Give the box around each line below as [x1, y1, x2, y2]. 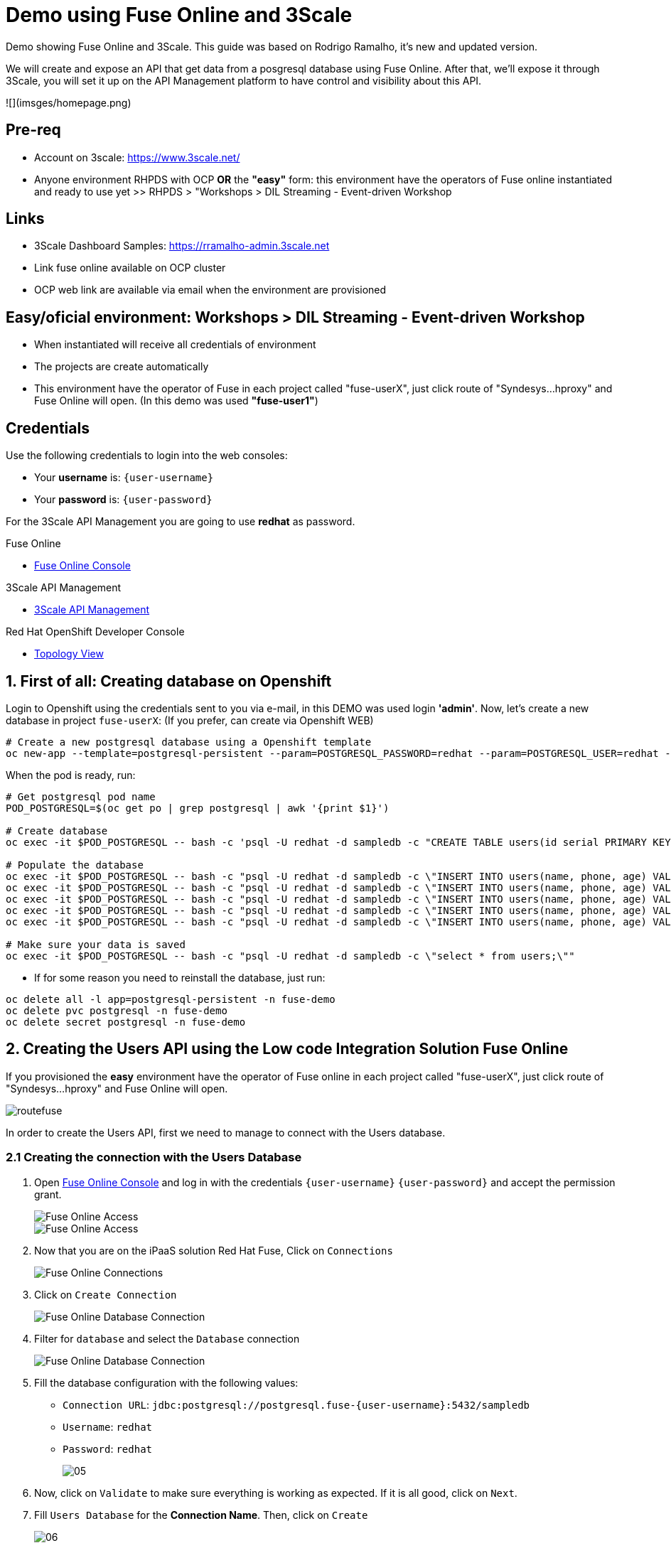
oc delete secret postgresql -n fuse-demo [6, 1016, 246, 1028]
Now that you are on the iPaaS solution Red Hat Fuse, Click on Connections [34, 1244, 393, 1257]
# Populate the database [6, 859, 144, 871]
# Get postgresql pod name [6, 790, 156, 802]
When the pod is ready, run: [6, 768, 136, 781]
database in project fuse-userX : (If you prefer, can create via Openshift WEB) [6, 714, 374, 726]
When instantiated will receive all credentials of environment [34, 338, 316, 351]
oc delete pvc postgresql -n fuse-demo [6, 1004, 227, 1016]
